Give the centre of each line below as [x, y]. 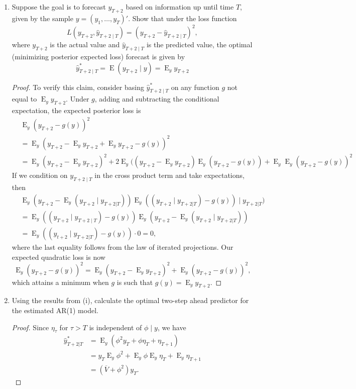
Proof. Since [30, 327]
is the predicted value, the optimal [199, 44]
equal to [24, 99]
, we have [172, 327]
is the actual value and [85, 44]
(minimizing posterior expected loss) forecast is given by [98, 57]
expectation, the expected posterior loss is [76, 110]
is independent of [115, 327]
